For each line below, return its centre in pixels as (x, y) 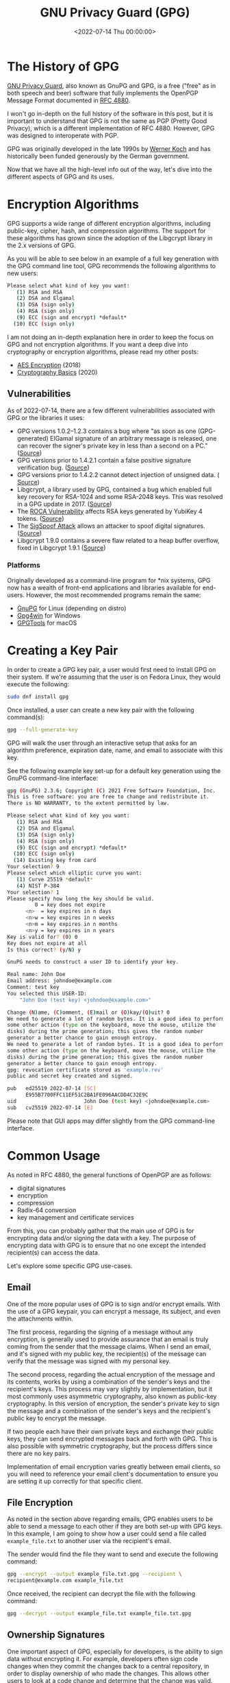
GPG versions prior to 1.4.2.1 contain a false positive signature (104, 460)
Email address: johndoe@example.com (59, 981)
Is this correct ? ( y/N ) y (44, 950)
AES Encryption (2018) (49, 364)
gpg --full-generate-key (42, 730)
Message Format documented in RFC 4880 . (69, 100)
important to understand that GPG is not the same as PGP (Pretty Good (107, 121)
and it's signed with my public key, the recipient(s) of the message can (107, 1354)
